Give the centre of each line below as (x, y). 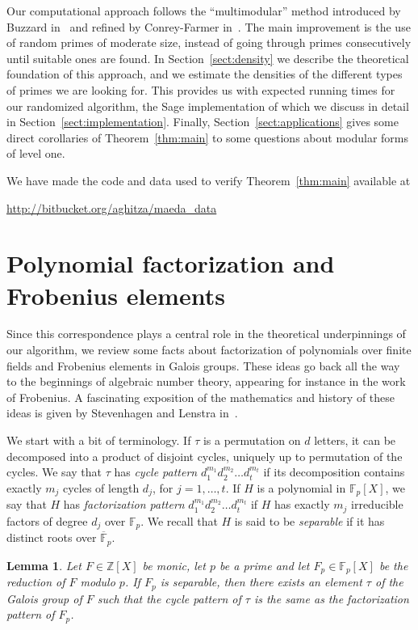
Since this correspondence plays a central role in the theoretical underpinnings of (206, 334)
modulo (98, 582)
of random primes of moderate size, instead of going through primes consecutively (209, 42)
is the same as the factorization (331, 598)
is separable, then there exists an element (261, 582)
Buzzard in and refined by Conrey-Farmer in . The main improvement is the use (209, 26)
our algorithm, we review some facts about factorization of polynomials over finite (209, 350)
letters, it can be (355, 440)
